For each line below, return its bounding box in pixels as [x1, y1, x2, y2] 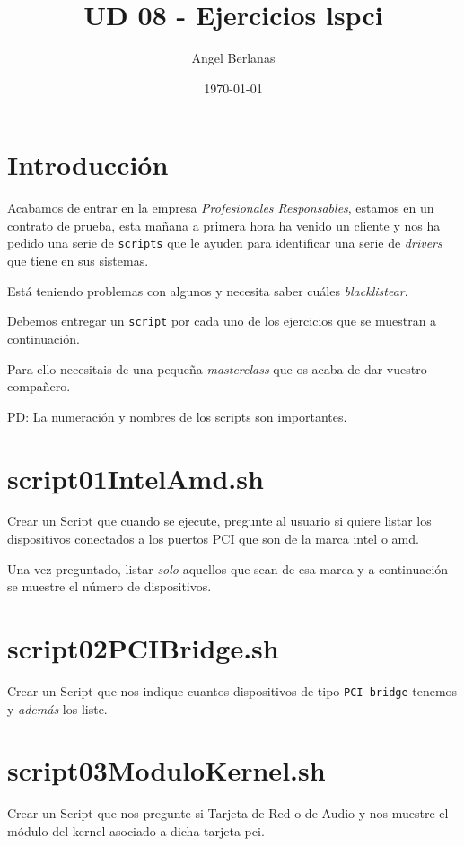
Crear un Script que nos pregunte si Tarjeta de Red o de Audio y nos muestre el [7, 804, 449, 823]
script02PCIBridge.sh [7, 630, 279, 666]
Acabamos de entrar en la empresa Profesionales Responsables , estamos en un [7, 198, 434, 217]
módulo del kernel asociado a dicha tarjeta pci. [7, 821, 265, 840]
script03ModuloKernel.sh [7, 752, 326, 789]
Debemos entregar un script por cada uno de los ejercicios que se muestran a [7, 311, 437, 330]
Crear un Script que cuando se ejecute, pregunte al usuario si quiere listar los [7, 511, 432, 530]
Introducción [7, 146, 169, 183]
